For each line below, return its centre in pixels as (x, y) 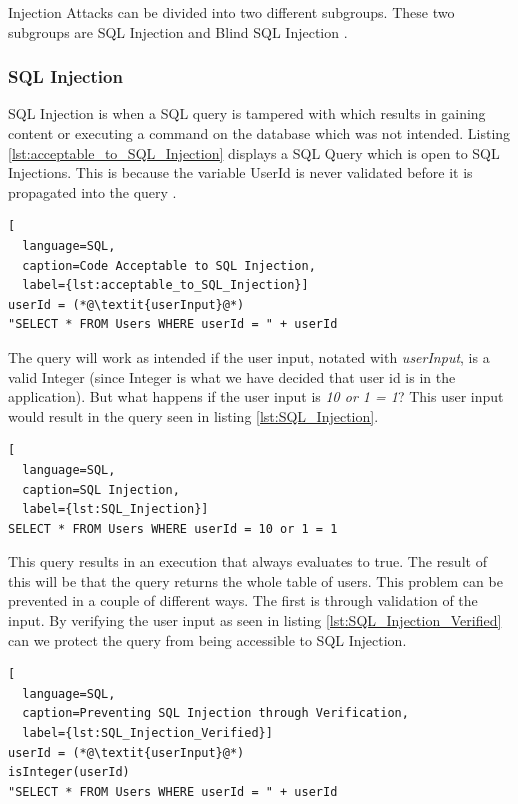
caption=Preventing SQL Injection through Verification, (215, 713)
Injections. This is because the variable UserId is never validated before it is (240, 172)
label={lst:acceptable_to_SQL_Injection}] (165, 285)
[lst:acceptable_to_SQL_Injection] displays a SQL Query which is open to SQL (254, 152)
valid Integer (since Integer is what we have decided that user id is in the (232, 376)
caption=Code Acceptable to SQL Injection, (169, 265)
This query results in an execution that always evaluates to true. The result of (247, 561)
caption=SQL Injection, (101, 489)
